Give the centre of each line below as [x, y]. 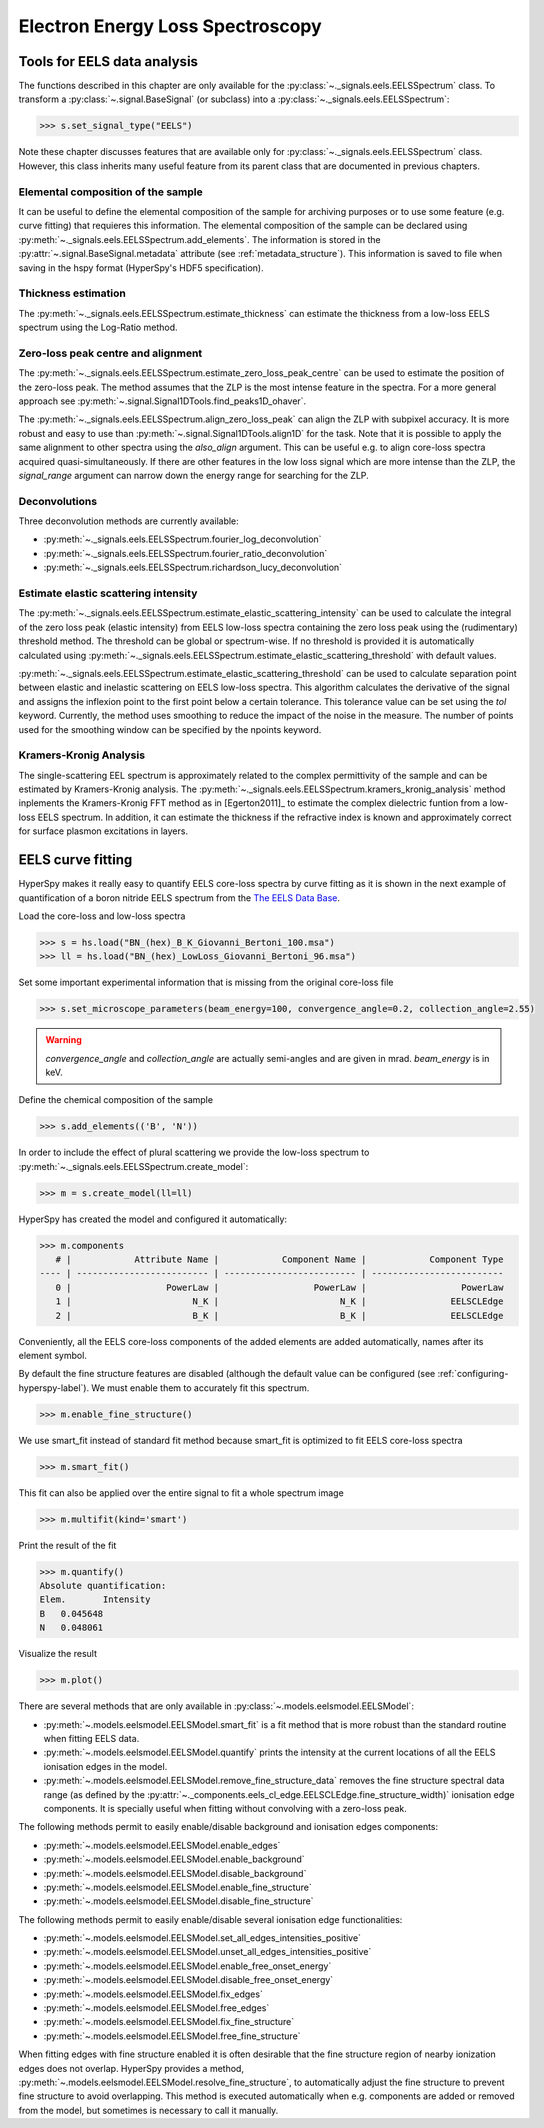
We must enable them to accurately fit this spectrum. [200, 1387]
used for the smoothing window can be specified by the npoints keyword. [170, 729]
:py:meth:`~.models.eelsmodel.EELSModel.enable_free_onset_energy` [187, 1966]
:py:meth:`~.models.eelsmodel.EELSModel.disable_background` [175, 1873]
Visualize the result [57, 1654]
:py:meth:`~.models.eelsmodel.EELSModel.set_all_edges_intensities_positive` [202, 1938]
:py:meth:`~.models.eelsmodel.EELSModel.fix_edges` [153, 1994]
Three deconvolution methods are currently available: [128, 521]
